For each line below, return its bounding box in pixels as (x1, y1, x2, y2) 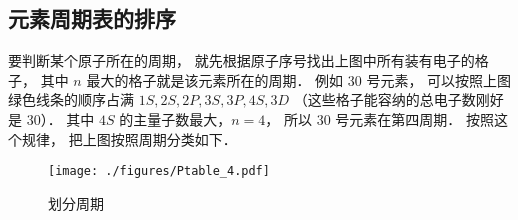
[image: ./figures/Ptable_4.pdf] (48, 164, 270, 179)
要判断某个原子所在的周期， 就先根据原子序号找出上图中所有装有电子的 (8, 50, 475, 71)
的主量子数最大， (119, 108, 232, 129)
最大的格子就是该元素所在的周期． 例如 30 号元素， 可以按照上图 (86, 69, 512, 90)
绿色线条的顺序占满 (8, 89, 134, 110)
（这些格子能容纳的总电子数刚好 (293, 89, 504, 110)
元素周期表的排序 (8, 3, 176, 34)
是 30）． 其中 (8, 108, 95, 129)
